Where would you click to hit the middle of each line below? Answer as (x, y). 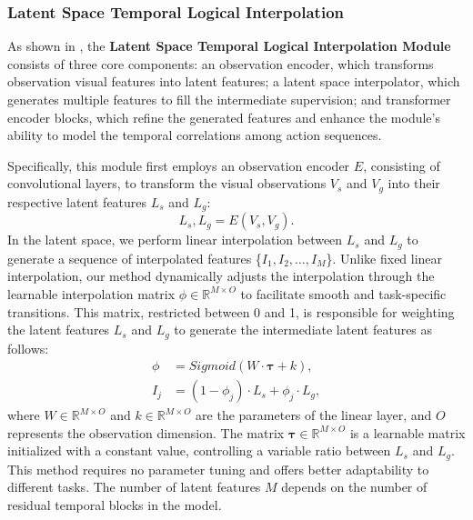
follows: (28, 348)
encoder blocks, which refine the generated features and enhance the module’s (224, 117)
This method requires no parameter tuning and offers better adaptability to (218, 469)
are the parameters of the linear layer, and (314, 415)
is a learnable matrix (408, 432)
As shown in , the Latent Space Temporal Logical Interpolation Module (229, 46)
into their (414, 183)
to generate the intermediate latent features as (303, 330)
